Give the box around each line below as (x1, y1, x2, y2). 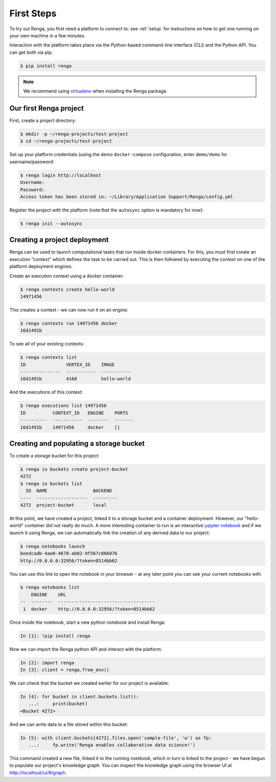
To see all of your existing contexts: (9, 341, 84, 347)
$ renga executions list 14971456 (20, 403, 107, 409)
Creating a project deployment (9, 235, 109, 244)
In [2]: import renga (20, 660, 75, 665)
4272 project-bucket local (20, 502, 107, 508)
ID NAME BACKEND (26, 488, 112, 494)
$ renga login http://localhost (20, 172, 102, 178)
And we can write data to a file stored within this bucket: (9, 721, 128, 727)
